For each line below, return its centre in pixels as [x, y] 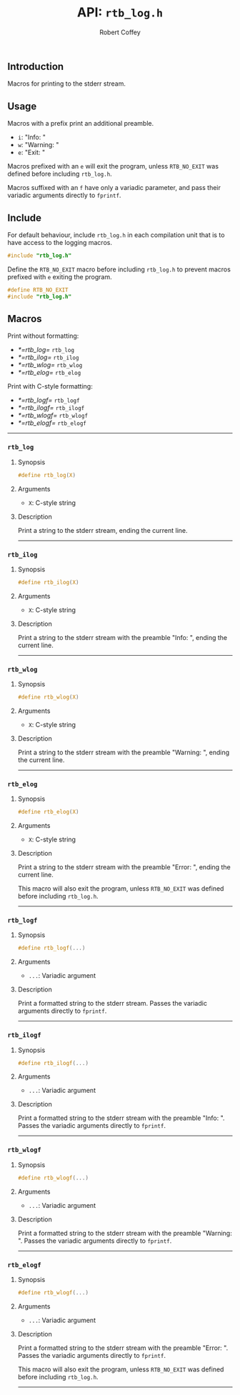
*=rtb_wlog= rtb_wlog [50, 365]
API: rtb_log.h [120, 12]
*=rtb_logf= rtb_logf [49, 400]
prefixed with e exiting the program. [60, 276]
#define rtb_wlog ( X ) [48, 697]
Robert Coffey [120, 32]
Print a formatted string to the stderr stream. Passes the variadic [112, 1004]
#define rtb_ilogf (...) [53, 1063]
